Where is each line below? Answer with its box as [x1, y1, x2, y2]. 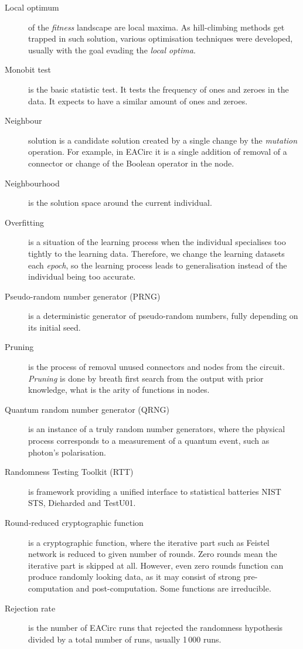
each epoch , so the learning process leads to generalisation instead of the [28, 259, 287, 271]
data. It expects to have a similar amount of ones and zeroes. [28, 94, 248, 107]
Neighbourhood [5, 176, 60, 189]
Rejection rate [5, 602, 56, 614]
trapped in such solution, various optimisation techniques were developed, [28, 32, 293, 45]
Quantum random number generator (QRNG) [5, 403, 169, 415]
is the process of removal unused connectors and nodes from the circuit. [28, 361, 285, 373]
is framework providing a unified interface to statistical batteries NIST [28, 485, 281, 497]
